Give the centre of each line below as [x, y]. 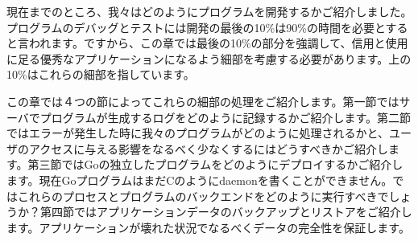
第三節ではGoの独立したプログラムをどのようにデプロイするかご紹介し [215, 164]
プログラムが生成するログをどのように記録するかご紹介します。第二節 [226, 117]
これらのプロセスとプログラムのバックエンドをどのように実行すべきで [203, 196]
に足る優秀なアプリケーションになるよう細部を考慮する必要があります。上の [209, 58]
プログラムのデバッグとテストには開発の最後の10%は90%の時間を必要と [196, 27]
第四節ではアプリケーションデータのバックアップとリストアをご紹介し [226, 212]
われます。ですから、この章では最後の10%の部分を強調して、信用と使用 [218, 43]
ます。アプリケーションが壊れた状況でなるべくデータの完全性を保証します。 [208, 227]
